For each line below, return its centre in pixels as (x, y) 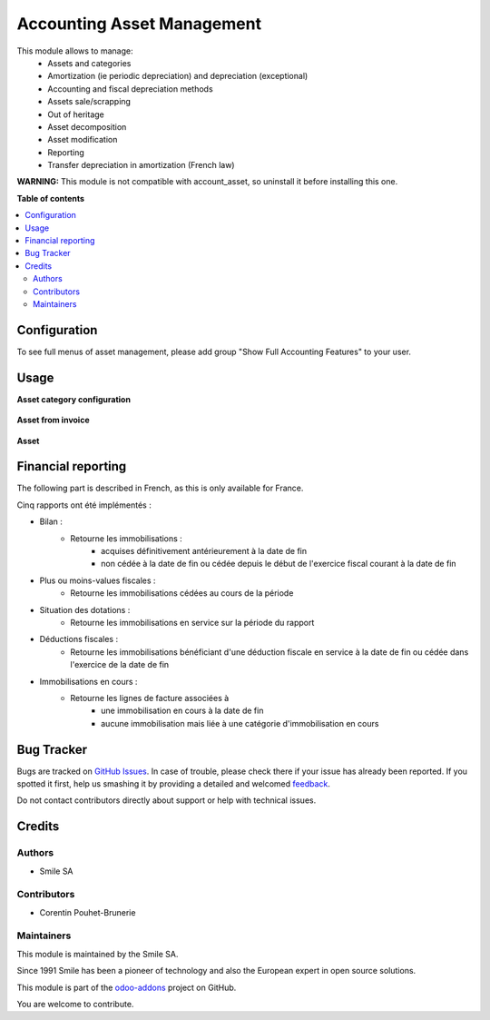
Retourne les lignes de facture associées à (150, 698)
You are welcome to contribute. (75, 1005)
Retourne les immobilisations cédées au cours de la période (182, 593)
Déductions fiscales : (78, 639)
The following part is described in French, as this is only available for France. (160, 488)
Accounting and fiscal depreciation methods (130, 89)
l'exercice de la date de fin (120, 665)
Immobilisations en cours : (88, 681)
